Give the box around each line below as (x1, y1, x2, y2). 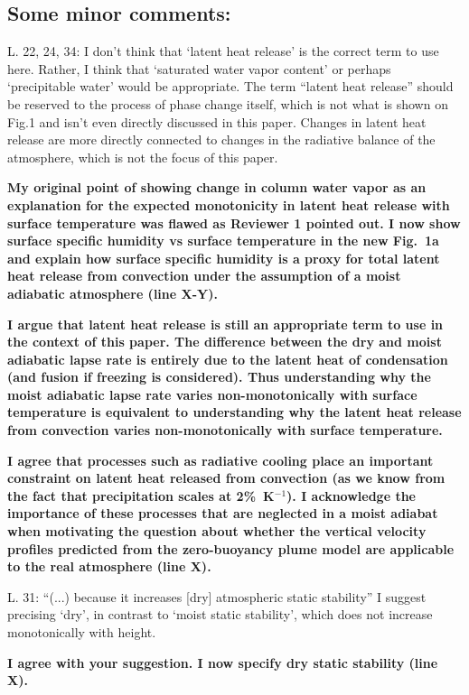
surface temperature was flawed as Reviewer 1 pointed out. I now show (7, 213, 461, 232)
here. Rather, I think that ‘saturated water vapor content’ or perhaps (7, 59, 391, 78)
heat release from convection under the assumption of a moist (7, 266, 401, 285)
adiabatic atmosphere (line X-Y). (7, 283, 218, 302)
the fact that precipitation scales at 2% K (7, 486, 275, 505)
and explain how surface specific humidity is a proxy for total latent (7, 248, 440, 267)
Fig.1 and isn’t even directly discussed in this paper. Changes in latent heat (7, 112, 427, 131)
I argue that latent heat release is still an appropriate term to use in (7, 314, 444, 333)
